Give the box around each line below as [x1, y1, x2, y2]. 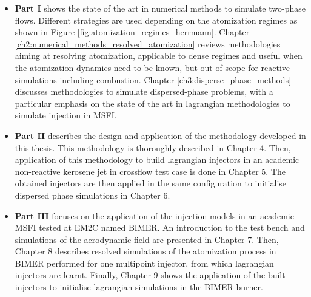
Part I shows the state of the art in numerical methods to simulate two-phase [15, 2, 306, 14]
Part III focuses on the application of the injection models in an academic [15, 209, 294, 222]
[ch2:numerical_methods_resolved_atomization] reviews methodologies [15, 37, 281, 50]
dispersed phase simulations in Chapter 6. [15, 188, 170, 201]
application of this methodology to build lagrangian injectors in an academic [15, 153, 299, 166]
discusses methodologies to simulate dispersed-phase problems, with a [15, 85, 273, 98]
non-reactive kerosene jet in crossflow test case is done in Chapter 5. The [15, 165, 286, 177]
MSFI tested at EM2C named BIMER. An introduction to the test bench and [15, 221, 305, 234]
